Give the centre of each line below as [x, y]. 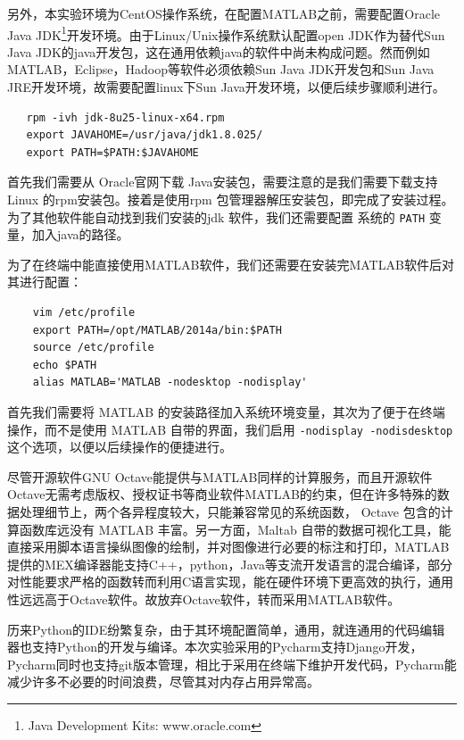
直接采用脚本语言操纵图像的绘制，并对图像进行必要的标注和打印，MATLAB [228, 547]
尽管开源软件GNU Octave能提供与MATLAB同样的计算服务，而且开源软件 [220, 476]
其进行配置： [45, 282]
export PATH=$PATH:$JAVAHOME [112, 152]
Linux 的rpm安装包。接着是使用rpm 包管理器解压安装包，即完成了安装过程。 [231, 199]
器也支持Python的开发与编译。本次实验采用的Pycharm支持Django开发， [215, 647]
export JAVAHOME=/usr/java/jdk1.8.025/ [145, 135]
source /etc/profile [93, 348]
